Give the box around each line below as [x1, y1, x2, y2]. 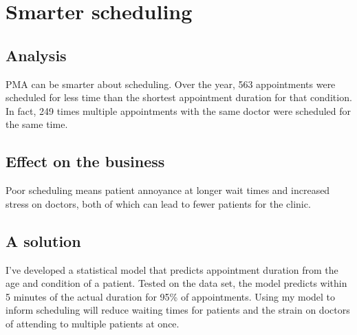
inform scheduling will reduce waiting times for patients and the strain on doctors [6, 303, 350, 317]
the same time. [6, 117, 68, 131]
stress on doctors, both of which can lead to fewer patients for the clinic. [6, 196, 311, 210]
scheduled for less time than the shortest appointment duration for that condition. [6, 90, 352, 105]
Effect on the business [6, 151, 165, 172]
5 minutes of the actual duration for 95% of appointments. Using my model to [6, 289, 336, 303]
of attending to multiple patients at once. [6, 316, 180, 330]
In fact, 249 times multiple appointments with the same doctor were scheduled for [6, 103, 351, 118]
